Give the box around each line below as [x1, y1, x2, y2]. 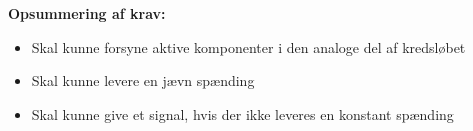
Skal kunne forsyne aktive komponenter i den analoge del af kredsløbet [31, 36, 466, 57]
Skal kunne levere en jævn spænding [31, 70, 255, 91]
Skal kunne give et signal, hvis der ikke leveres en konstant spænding [31, 103, 454, 124]
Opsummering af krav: [8, 3, 166, 23]
